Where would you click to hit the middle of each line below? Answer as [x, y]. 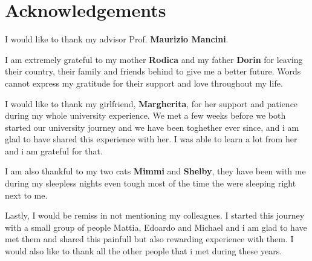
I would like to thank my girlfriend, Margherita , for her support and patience [151, 103]
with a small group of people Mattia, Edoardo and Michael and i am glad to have [156, 227]
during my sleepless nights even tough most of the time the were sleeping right [151, 183]
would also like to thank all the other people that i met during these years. [144, 251]
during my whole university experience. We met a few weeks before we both [145, 115]
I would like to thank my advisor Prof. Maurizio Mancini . [117, 39]
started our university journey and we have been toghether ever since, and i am [152, 127]
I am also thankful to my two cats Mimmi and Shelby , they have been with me [155, 171]
